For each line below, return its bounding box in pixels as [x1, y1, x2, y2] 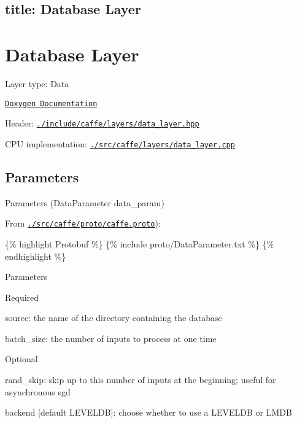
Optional [5, 352, 38, 365]
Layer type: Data [5, 77, 69, 90]
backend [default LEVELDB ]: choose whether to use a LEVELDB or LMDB [5, 406, 292, 419]
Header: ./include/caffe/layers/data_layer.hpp [5, 117, 199, 130]
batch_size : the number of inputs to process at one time [5, 332, 217, 344]
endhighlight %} [5, 249, 66, 262]
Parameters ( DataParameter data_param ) [5, 196, 164, 209]
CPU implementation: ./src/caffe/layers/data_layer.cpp [5, 137, 235, 150]
